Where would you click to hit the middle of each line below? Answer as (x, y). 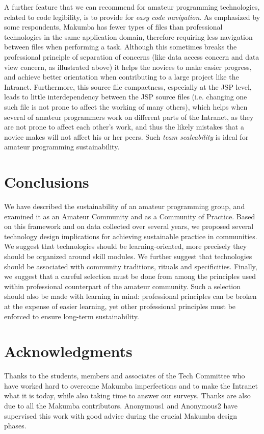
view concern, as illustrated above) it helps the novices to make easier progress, (128, 67)
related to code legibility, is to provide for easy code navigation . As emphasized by (132, 17)
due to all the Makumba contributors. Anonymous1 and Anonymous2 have (121, 406)
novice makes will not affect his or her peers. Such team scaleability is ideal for (126, 136)
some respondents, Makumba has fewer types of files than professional (113, 27)
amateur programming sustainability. (62, 147)
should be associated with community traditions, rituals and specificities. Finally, (131, 266)
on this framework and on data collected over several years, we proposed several (129, 226)
